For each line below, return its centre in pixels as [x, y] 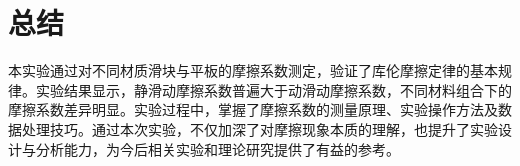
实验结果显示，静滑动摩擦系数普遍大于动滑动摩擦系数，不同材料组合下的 [273, 89]
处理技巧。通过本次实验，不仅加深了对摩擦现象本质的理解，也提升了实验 [259, 128]
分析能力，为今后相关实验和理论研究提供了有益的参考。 [217, 148]
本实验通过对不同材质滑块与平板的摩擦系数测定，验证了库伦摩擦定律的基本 [253, 70]
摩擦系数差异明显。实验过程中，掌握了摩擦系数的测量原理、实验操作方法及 [253, 109]
